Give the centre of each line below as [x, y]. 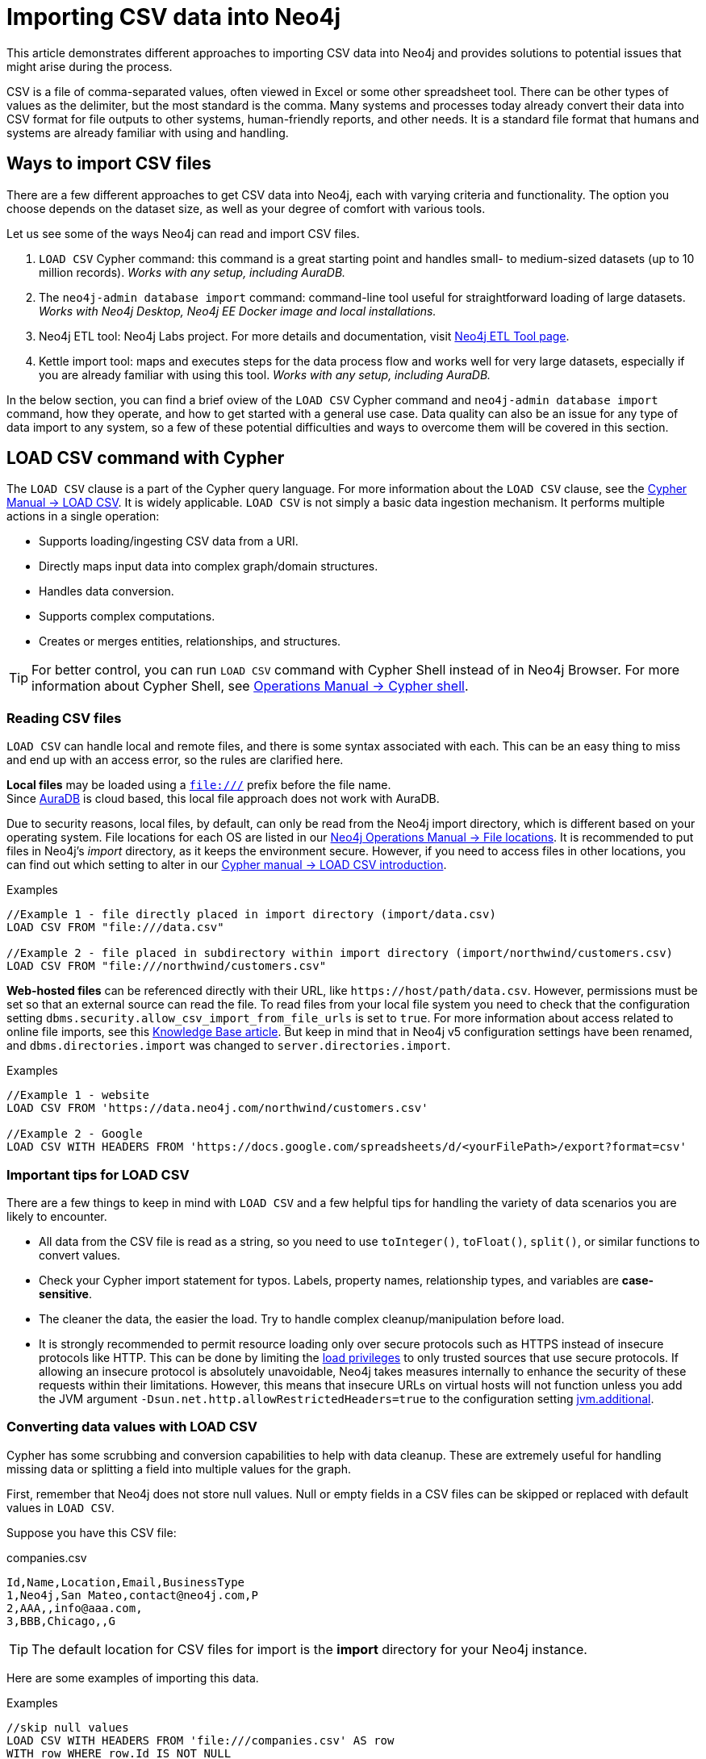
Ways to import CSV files [109, 164]
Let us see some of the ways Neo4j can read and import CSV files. [183, 233]
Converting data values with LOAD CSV [132, 1427]
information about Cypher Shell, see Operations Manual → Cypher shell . [250, 686]
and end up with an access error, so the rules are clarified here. [175, 760]
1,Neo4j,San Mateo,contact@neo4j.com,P [132, 1595]
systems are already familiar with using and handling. [148, 132]
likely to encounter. [57, 1216]
